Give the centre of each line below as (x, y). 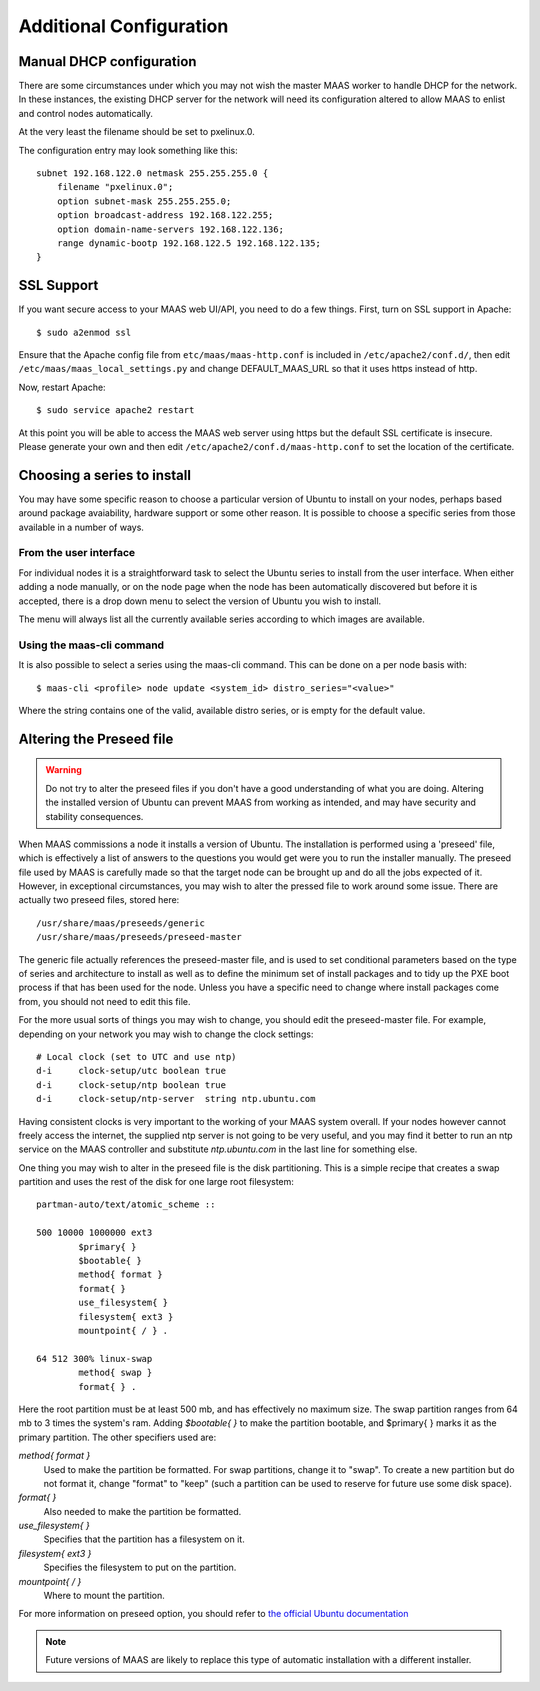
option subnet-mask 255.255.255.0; (144, 201)
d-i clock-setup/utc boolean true (131, 1071)
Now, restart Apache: (62, 387)
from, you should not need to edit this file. (104, 1001)
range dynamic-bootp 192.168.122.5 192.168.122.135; (189, 243)
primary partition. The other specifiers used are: (117, 1437)
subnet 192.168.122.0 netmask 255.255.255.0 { (152, 173)
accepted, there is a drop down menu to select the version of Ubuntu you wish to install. (200, 601)
